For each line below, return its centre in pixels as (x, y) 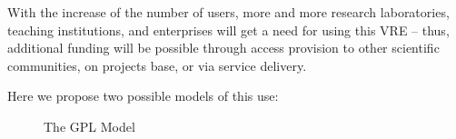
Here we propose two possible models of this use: (143, 96)
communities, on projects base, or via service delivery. (157, 65)
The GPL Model (89, 126)
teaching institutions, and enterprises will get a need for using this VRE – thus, (228, 30)
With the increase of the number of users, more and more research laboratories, (228, 12)
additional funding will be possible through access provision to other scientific (223, 48)
